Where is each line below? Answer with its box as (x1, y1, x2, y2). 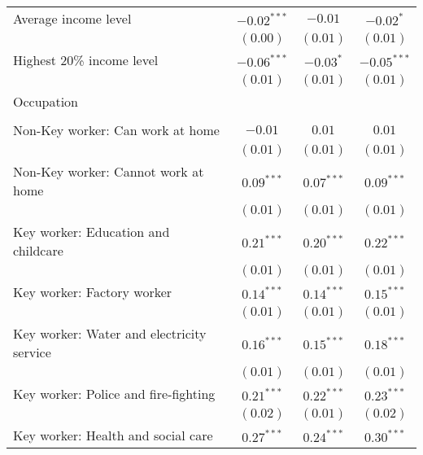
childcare (13, 241, 63, 260)
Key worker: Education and (13, 222, 170, 241)
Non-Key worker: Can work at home (13, 120, 220, 139)
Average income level (13, 9, 132, 28)
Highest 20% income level (13, 50, 159, 69)
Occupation (13, 92, 79, 111)
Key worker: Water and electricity (13, 324, 207, 343)
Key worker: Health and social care (13, 426, 213, 444)
